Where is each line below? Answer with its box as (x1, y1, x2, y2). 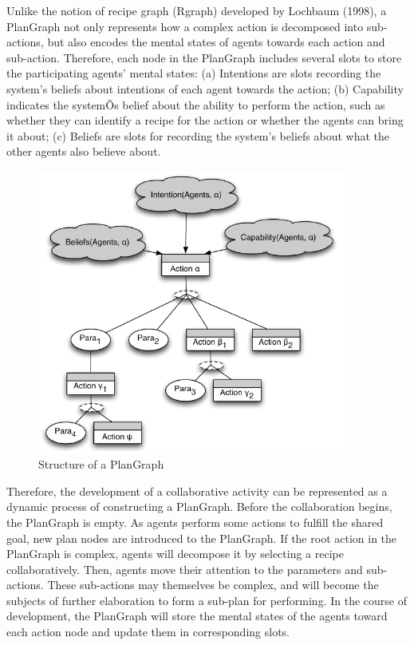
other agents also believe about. (6, 143, 161, 160)
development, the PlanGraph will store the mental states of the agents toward (6, 607, 388, 624)
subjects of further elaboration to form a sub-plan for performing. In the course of (6, 592, 407, 608)
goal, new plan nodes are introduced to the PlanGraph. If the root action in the (6, 529, 397, 546)
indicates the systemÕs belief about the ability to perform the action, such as (6, 96, 385, 113)
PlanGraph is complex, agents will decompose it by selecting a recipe (6, 545, 344, 562)
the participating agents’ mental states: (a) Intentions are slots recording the (6, 65, 381, 81)
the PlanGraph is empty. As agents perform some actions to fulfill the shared (6, 513, 384, 530)
